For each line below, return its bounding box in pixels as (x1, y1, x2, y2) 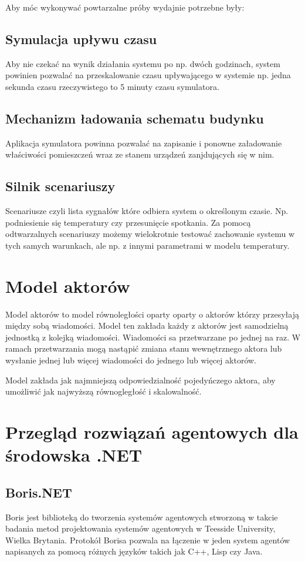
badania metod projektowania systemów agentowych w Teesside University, (5, 522, 276, 535)
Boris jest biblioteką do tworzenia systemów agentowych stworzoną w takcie (5, 510, 278, 523)
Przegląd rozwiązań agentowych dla (5, 420, 299, 444)
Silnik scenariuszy (5, 177, 116, 195)
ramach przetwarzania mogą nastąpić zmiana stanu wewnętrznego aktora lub (5, 342, 282, 355)
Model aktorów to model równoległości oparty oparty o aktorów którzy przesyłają (5, 308, 300, 320)
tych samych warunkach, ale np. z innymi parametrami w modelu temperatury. (5, 239, 290, 251)
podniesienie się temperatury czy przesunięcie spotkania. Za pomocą (5, 216, 251, 228)
